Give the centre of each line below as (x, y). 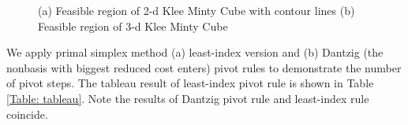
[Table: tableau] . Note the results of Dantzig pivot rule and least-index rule (188, 98)
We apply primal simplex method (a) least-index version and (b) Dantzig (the (195, 52)
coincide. (27, 114)
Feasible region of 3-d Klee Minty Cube (133, 26)
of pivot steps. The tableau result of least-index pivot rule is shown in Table (190, 83)
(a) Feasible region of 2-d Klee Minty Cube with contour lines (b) (197, 10)
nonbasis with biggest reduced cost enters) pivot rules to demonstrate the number (204, 67)
